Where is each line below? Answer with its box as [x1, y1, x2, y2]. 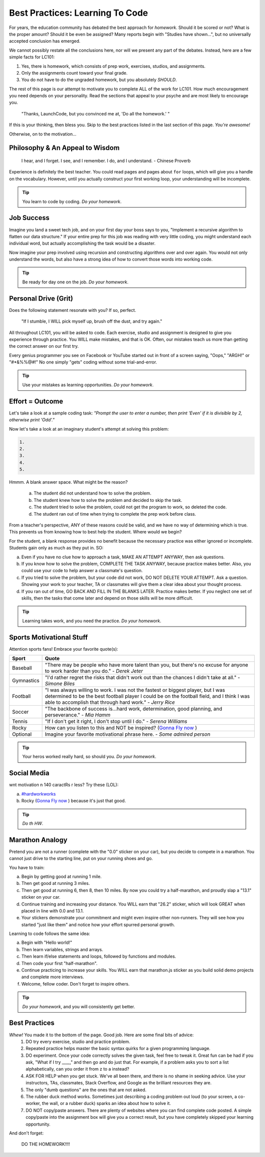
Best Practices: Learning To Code [9, 7, 148, 18]
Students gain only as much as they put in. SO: [9, 545, 104, 551]
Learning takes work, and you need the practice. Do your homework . [22, 618, 161, 624]
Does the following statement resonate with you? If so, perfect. [9, 307, 136, 313]
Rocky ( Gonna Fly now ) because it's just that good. [21, 798, 126, 804]
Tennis [12, 718, 28, 725]
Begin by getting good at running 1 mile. [21, 873, 102, 879]
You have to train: [9, 864, 45, 870]
